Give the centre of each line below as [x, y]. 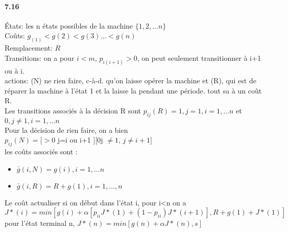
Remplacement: [29, 48]
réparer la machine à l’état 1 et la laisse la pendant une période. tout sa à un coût [133, 90]
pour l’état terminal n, [40, 223]
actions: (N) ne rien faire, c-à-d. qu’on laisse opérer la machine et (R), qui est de [130, 80]
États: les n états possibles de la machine [69, 25]
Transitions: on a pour [40, 57]
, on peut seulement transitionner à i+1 [199, 57]
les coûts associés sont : [41, 152]
